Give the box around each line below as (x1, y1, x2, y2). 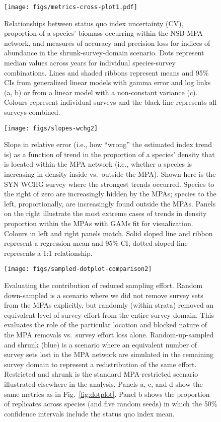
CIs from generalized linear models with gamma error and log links (4, 77, 211, 88)
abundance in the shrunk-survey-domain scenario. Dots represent (4, 47, 204, 58)
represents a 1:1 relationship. (4, 247, 93, 258)
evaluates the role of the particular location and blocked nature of (4, 319, 207, 330)
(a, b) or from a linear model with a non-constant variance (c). (4, 87, 198, 97)
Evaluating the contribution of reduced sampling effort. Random (4, 280, 203, 291)
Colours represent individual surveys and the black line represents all (4, 97, 217, 107)
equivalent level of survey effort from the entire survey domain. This (4, 309, 214, 320)
